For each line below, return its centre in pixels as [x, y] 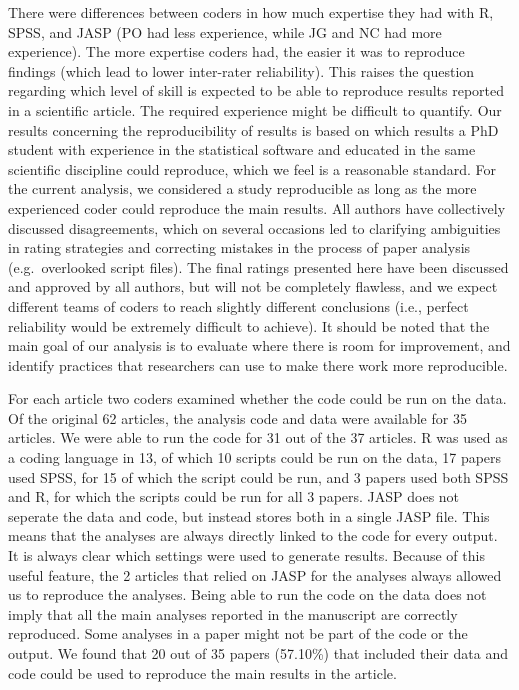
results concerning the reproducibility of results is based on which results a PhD [253, 129]
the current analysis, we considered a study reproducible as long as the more [242, 188]
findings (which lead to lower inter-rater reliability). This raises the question [241, 70]
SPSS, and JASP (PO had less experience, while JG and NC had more [225, 31]
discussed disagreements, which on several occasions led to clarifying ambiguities [254, 227]
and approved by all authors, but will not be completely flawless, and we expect [253, 286]
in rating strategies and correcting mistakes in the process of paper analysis [239, 247]
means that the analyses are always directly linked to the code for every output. [253, 535]
